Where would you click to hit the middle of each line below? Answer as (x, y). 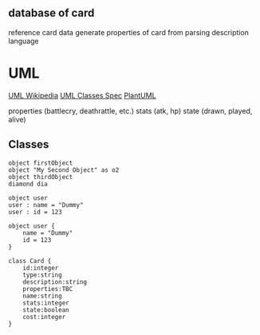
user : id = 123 (35, 212)
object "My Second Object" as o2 (64, 170)
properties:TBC (48, 289)
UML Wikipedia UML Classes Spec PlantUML (83, 95)
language (24, 41)
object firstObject (41, 163)
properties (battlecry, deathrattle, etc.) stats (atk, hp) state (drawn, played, (130, 110)
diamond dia (28, 184)
